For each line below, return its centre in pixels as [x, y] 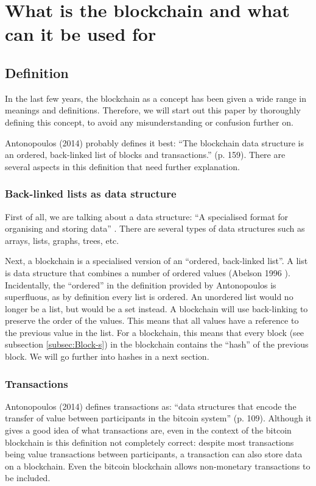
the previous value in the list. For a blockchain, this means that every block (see [155, 332]
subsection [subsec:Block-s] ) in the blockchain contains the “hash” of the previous [157, 344]
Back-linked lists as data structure [91, 194]
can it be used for [81, 34]
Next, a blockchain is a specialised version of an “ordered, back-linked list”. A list [156, 261]
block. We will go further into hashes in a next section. [107, 356]
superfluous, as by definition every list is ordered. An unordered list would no [149, 297]
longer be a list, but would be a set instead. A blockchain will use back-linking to [156, 308]
